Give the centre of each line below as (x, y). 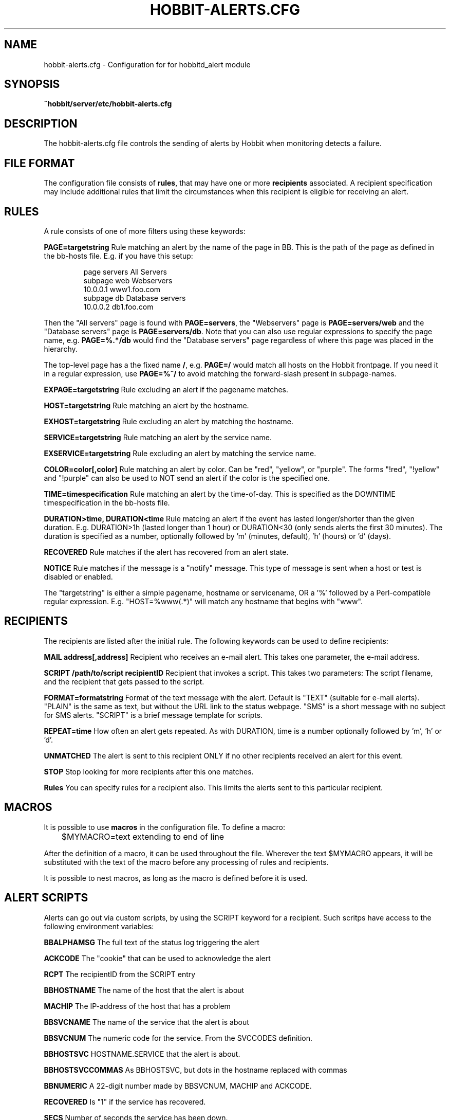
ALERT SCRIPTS (46, 898)
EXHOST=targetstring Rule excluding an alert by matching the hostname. (169, 421)
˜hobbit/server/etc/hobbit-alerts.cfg (108, 104)
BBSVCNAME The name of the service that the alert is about (146, 1022)
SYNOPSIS (32, 84)
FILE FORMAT (40, 163)
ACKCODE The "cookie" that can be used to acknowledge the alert (157, 958)
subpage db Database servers (135, 298)
